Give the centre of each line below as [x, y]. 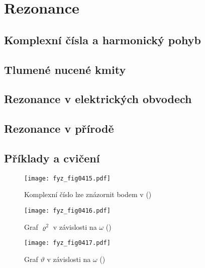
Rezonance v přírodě [59, 128]
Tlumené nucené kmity [65, 69]
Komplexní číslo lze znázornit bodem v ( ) [88, 194]
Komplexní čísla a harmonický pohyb [102, 39]
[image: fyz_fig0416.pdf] [67, 210]
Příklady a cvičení [52, 158]
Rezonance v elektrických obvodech [98, 99]
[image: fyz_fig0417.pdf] [67, 243]
